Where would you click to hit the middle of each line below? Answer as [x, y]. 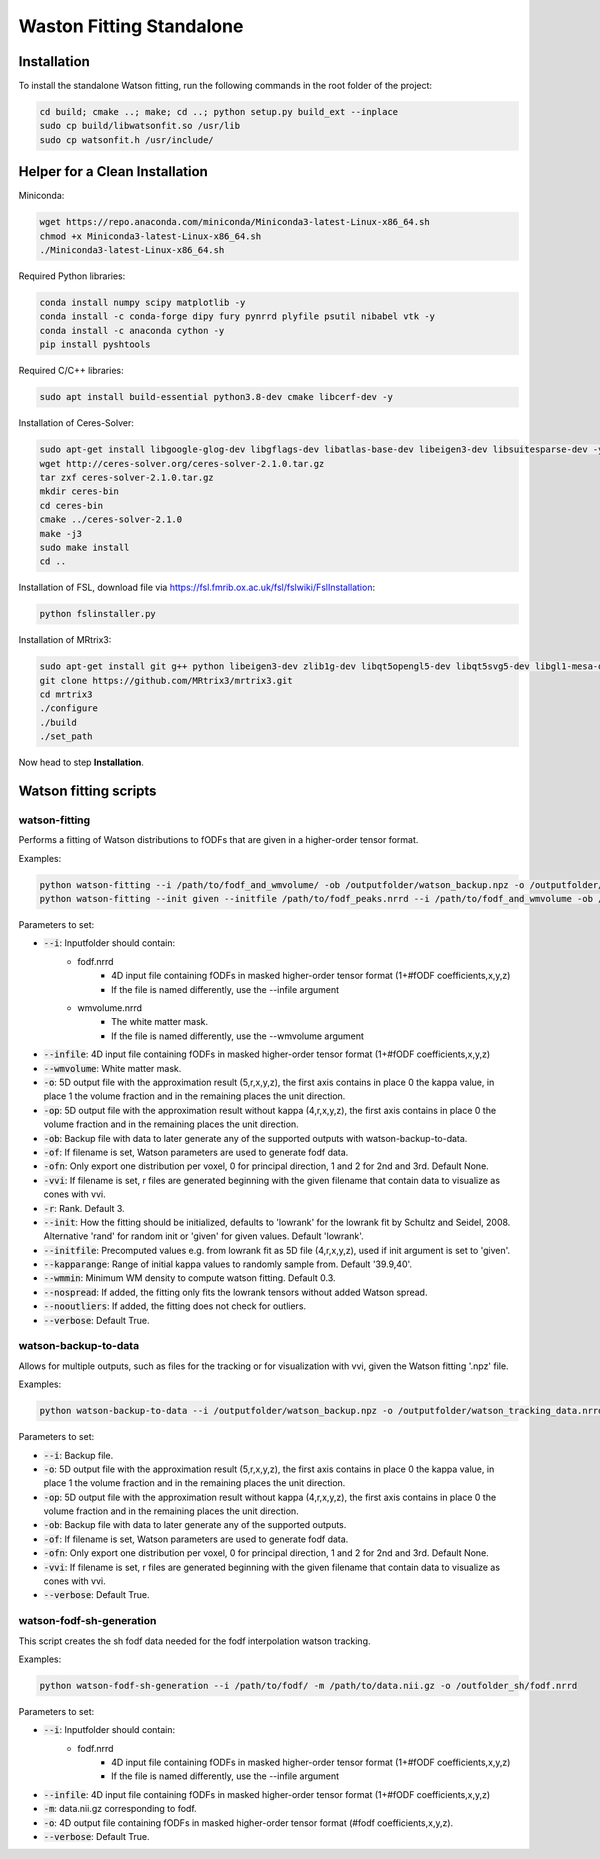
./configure [69, 708]
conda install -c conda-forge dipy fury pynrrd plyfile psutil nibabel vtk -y [237, 316]
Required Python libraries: [72, 276]
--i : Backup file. [78, 1455]
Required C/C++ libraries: [71, 371]
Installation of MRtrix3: [65, 640]
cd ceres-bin [71, 505]
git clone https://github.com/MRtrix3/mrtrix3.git [166, 680]
